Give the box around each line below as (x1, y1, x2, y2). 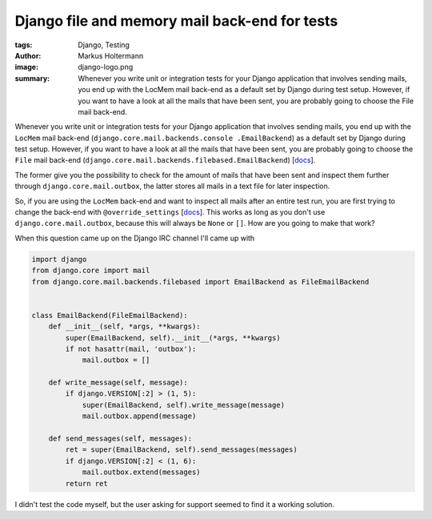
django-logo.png (78, 62, 134, 72)
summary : (14, 73, 50, 83)
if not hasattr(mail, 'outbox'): (65, 344, 197, 353)
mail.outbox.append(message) (82, 412, 197, 420)
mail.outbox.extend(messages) (82, 468, 201, 477)
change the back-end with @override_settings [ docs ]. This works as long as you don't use (14, 207, 326, 217)
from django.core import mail (31, 266, 150, 276)
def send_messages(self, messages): (48, 434, 192, 444)
